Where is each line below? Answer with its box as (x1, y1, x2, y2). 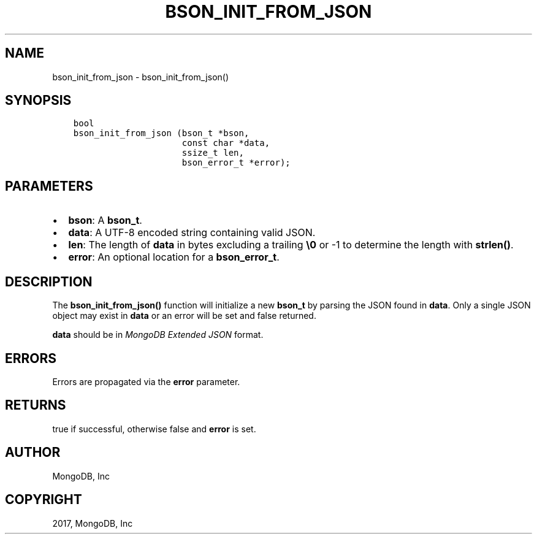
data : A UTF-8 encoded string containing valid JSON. (68, 226, 316, 239)
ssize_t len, (181, 148, 244, 158)
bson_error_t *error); (181, 158, 291, 168)
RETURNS (5, 397, 66, 413)
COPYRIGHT (5, 492, 82, 508)
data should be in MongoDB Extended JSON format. (52, 329, 264, 340)
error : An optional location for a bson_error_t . (68, 251, 280, 264)
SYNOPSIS (5, 93, 72, 109)
